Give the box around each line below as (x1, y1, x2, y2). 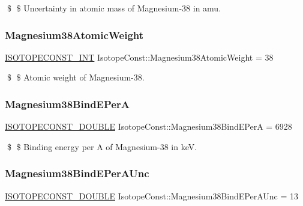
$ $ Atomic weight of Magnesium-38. (7, 71, 145, 83)
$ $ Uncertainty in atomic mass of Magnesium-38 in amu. (7, 2, 221, 14)
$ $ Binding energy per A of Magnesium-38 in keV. (7, 140, 197, 153)
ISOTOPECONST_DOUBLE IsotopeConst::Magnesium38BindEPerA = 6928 (5, 120, 292, 133)
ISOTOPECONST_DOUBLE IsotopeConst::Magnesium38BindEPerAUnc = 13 (5, 189, 298, 202)
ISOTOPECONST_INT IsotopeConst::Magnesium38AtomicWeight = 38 (5, 50, 274, 63)
